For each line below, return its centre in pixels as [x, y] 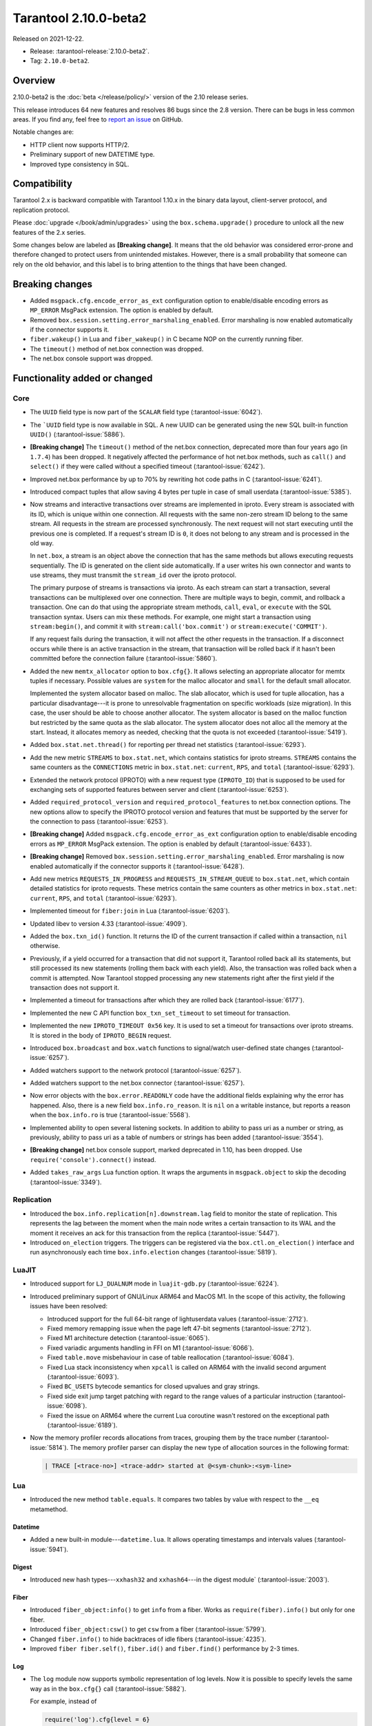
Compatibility [42, 184]
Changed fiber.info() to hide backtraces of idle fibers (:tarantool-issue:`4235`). [148, 1639]
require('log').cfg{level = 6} [97, 1720]
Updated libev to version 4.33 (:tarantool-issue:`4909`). [108, 923]
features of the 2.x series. [49, 232]
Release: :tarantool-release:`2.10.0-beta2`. [90, 51]
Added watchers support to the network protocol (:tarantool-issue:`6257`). [136, 1070]
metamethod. [49, 1509]
